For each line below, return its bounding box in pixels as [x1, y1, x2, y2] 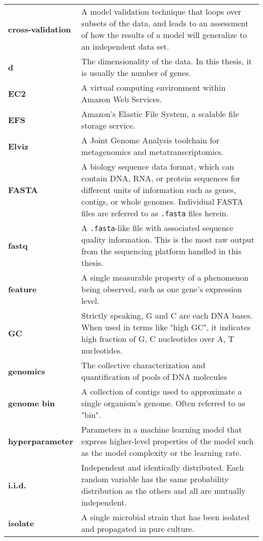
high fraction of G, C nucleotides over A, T [81, 333, 234, 344]
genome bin [8, 397, 55, 409]
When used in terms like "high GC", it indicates [81, 321, 251, 333]
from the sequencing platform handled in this [81, 245, 242, 257]
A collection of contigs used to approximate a [81, 385, 242, 397]
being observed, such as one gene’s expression [81, 283, 242, 295]
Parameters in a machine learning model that [81, 423, 242, 435]
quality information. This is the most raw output [81, 234, 254, 245]
